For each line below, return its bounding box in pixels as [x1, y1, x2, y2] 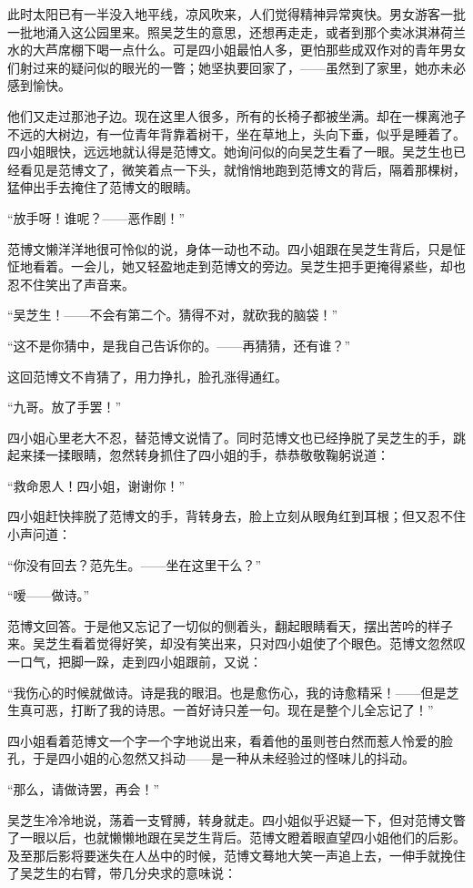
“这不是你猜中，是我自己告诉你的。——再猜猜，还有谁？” [7, 335, 351, 354]
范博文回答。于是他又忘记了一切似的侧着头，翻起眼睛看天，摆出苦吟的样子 [7, 616, 453, 635]
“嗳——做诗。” [7, 586, 90, 605]
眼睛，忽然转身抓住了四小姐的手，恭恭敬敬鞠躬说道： [70, 445, 389, 464]
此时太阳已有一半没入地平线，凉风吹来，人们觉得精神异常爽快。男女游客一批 [7, 5, 466, 23]
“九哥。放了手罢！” [7, 397, 122, 416]
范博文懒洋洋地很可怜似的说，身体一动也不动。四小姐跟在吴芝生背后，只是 [7, 239, 453, 258]
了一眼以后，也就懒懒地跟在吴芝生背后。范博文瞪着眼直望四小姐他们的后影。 [7, 828, 466, 847]
